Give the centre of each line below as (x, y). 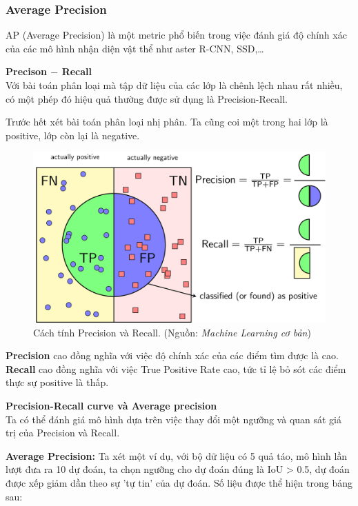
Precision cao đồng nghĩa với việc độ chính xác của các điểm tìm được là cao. (172, 355)
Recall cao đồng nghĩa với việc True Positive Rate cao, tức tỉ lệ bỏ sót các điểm (176, 368)
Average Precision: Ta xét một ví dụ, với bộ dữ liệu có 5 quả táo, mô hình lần (177, 455)
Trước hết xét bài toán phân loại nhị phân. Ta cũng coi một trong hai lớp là (167, 122)
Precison (26, 71)
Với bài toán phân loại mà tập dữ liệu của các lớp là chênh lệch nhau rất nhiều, (174, 85)
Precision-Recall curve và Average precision (111, 405)
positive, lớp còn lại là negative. (73, 135)
